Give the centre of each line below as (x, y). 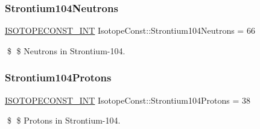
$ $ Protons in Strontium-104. (64, 120)
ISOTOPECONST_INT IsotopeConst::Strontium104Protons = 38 (128, 100)
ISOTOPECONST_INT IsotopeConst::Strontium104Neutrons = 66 (130, 30)
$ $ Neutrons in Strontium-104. (66, 50)
